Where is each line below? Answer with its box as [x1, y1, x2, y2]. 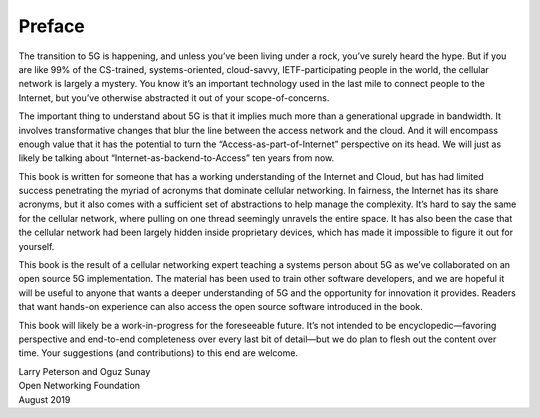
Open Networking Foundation [18, 380, 140, 392]
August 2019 [18, 393, 71, 405]
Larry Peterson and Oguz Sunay [18, 365, 151, 377]
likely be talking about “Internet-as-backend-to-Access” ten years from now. [18, 152, 335, 164]
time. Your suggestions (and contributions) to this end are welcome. [18, 347, 299, 359]
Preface [18, 15, 85, 37]
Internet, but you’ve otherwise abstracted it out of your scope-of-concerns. [18, 91, 330, 104]
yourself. [18, 240, 55, 252]
